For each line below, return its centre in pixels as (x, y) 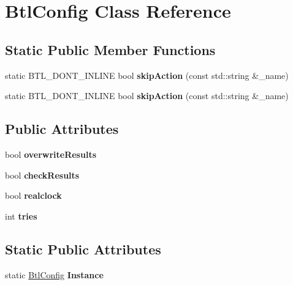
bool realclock (33, 195)
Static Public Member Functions (110, 49)
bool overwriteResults (51, 154)
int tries (21, 216)
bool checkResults (42, 175)
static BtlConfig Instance (54, 274)
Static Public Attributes (83, 249)
